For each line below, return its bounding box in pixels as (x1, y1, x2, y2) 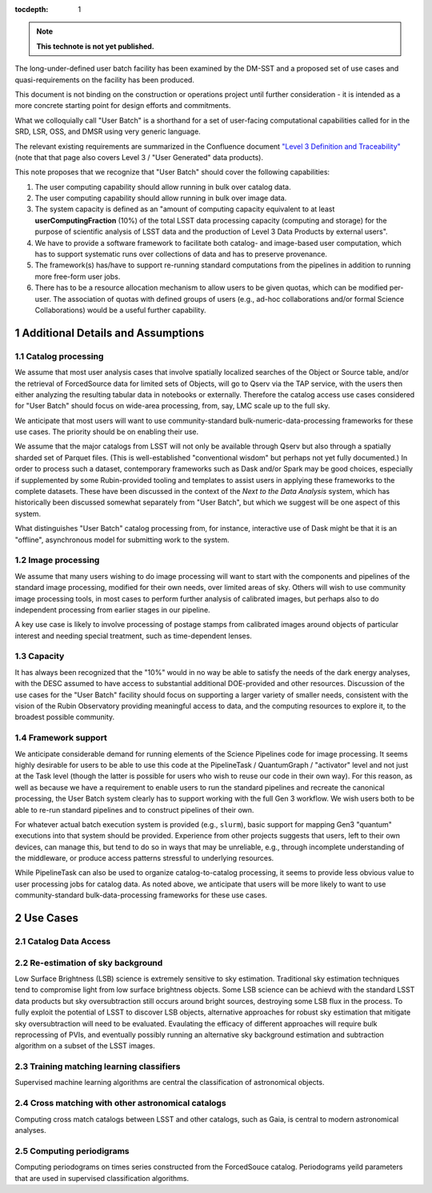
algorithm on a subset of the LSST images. (14, 1041, 155, 1050)
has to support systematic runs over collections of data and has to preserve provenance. (34, 249, 328, 259)
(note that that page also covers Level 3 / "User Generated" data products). (14, 152, 264, 162)
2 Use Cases (14, 911, 79, 925)
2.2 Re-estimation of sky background (14, 957, 163, 968)
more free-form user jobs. (34, 271, 121, 281)
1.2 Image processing (14, 555, 100, 566)
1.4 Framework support (14, 733, 108, 744)
